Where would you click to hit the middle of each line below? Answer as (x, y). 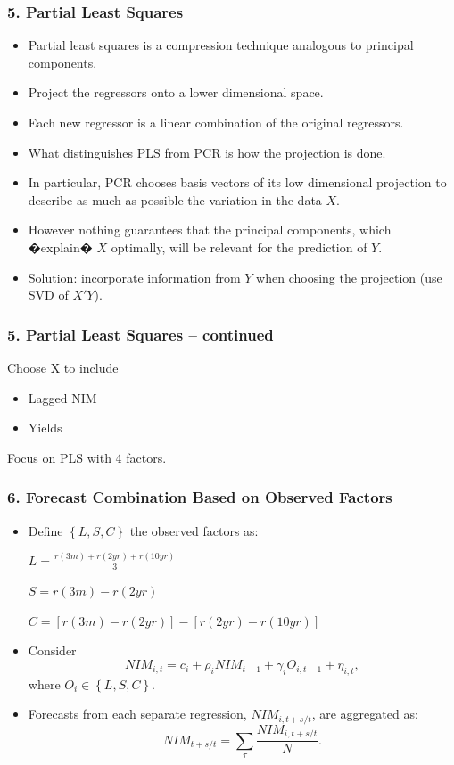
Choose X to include (63, 367)
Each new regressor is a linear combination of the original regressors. (216, 122)
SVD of (48, 295)
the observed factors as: (194, 530)
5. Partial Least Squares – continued (140, 334)
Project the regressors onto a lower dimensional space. (176, 92)
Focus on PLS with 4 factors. (87, 457)
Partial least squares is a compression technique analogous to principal (221, 45)
